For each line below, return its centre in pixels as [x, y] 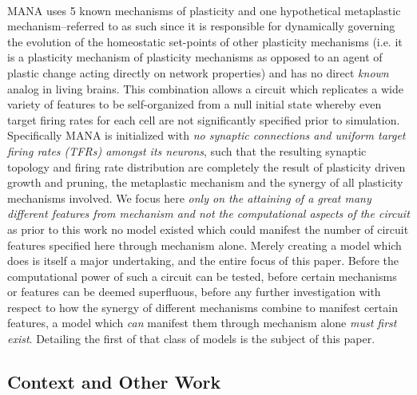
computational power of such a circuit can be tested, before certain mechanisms [202, 276]
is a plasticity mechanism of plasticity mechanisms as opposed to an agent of [195, 57]
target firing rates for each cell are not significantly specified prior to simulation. [204, 119]
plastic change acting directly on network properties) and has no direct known [198, 72]
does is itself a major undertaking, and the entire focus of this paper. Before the [203, 261]
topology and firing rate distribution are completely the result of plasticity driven [207, 166]
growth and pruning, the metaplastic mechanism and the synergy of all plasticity [205, 182]
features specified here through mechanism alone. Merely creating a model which [205, 245]
